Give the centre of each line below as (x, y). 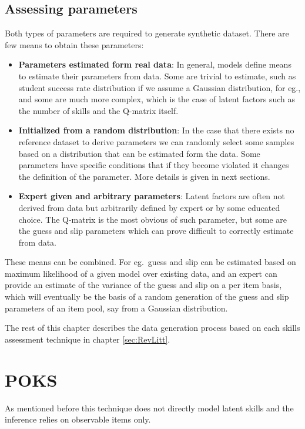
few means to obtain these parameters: (74, 44)
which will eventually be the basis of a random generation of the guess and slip (147, 296)
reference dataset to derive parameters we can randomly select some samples (156, 141)
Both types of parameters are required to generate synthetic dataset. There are (147, 33)
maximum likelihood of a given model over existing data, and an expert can (141, 273)
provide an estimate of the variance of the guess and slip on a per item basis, (143, 285)
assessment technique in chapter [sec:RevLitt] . (88, 339)
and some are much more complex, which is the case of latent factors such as (157, 99)
